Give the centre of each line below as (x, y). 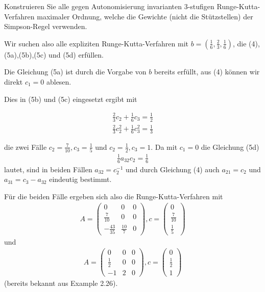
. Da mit (164, 147)
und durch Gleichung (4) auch (173, 169)
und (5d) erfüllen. (76, 54)
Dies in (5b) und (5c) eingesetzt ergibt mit (71, 99)
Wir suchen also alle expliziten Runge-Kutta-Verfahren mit (96, 43)
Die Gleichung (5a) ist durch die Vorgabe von (75, 72)
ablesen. (59, 81)
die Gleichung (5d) (230, 147)
